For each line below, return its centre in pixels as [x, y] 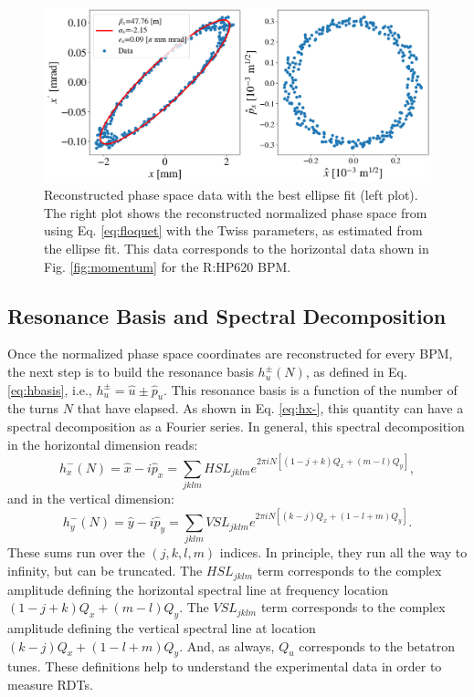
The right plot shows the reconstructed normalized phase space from [236, 212]
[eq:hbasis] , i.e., [50, 389]
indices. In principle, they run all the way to [343, 552]
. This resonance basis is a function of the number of [311, 389]
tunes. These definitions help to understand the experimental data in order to [225, 666]
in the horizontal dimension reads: [103, 444]
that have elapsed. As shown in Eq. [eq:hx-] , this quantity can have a [270, 408]
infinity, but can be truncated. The [105, 571]
